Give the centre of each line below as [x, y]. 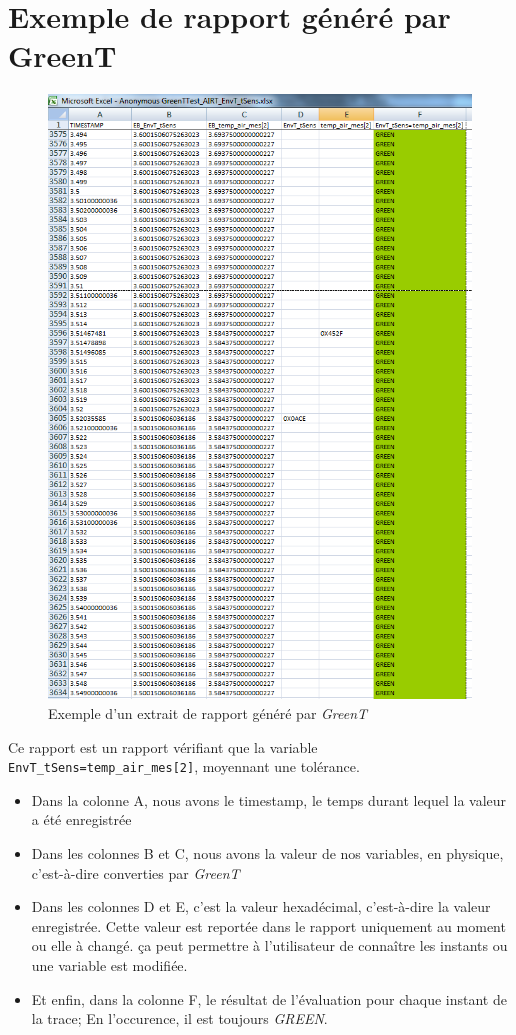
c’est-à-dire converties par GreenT [135, 872]
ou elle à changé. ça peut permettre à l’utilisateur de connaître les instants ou [269, 945]
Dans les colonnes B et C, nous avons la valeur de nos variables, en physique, [267, 853]
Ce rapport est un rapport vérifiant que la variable [163, 746]
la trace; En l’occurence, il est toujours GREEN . [179, 1018]
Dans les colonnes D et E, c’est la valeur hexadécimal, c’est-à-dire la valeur [261, 906]
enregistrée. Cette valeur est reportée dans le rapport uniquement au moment [268, 925]
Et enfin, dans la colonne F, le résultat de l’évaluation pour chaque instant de [269, 998]
